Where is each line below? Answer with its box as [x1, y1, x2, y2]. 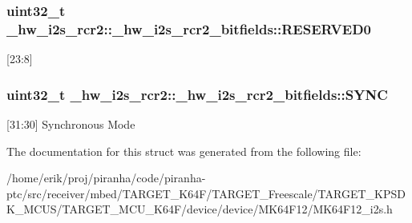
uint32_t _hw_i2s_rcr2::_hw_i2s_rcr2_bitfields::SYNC [6, 84, 388, 104]
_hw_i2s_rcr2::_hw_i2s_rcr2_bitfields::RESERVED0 [6, 18, 372, 38]
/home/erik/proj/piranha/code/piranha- [6, 169, 206, 186]
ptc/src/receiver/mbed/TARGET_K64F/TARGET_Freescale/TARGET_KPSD [6, 185, 406, 201]
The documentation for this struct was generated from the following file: [6, 142, 362, 159]
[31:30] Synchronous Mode [6, 115, 135, 132]
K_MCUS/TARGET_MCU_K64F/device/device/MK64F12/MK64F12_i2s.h [6, 201, 393, 217]
